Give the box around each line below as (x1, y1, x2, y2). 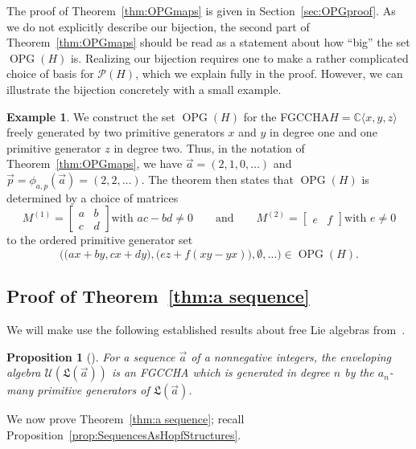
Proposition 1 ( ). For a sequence (6, 348, 175, 365)
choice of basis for (6, 65, 94, 82)
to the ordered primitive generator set (6, 231, 193, 248)
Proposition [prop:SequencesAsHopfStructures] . (6, 426, 241, 443)
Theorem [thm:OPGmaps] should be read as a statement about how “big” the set (6, 34, 410, 51)
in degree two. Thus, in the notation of (113, 139, 305, 156)
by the (344, 364, 374, 381)
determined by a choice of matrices (6, 189, 179, 206)
